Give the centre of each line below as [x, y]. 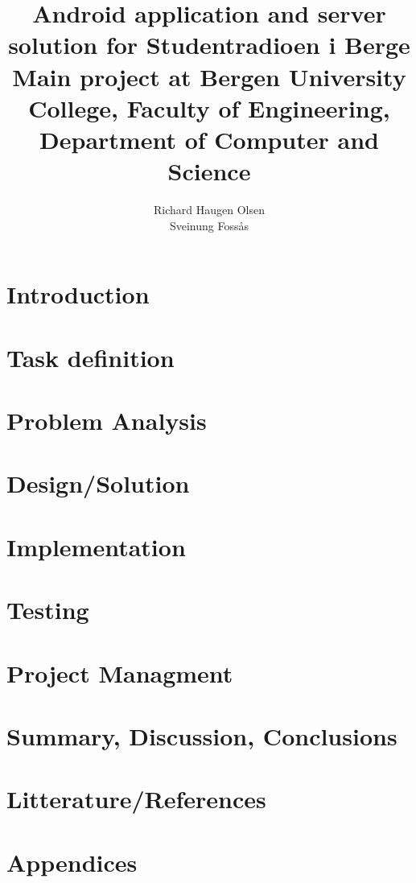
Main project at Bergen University [209, 76]
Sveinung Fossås [209, 225]
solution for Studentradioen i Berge [209, 45]
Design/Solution [98, 483]
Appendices [72, 862]
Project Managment [120, 673]
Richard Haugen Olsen [209, 210]
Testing [48, 610]
